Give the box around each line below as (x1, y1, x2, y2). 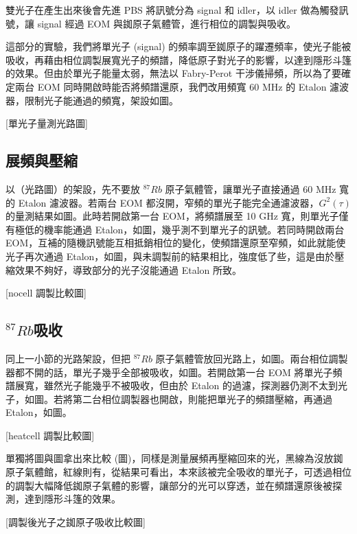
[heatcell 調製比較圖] (5, 428, 95, 442)
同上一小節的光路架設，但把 (5, 351, 130, 365)
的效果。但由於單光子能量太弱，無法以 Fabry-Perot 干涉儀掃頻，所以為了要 (5, 66, 341, 80)
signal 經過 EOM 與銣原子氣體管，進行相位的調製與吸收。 (37, 16, 296, 30)
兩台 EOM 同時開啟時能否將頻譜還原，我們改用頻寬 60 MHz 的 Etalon (14, 79, 327, 93)
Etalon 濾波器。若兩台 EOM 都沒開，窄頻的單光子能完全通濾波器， (18, 195, 319, 209)
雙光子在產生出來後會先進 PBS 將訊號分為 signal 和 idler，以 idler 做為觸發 (5, 3, 339, 16)
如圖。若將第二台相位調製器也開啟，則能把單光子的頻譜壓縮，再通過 (24, 391, 332, 406)
